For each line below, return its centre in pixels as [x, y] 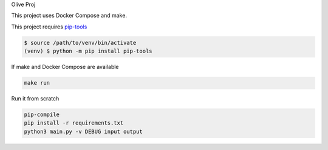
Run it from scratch [35, 99]
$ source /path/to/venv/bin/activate [80, 43]
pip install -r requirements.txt [74, 123]
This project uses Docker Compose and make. [69, 16]
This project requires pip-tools [49, 27]
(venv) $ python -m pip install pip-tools [88, 51]
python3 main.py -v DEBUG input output [83, 131]
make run [37, 83]
